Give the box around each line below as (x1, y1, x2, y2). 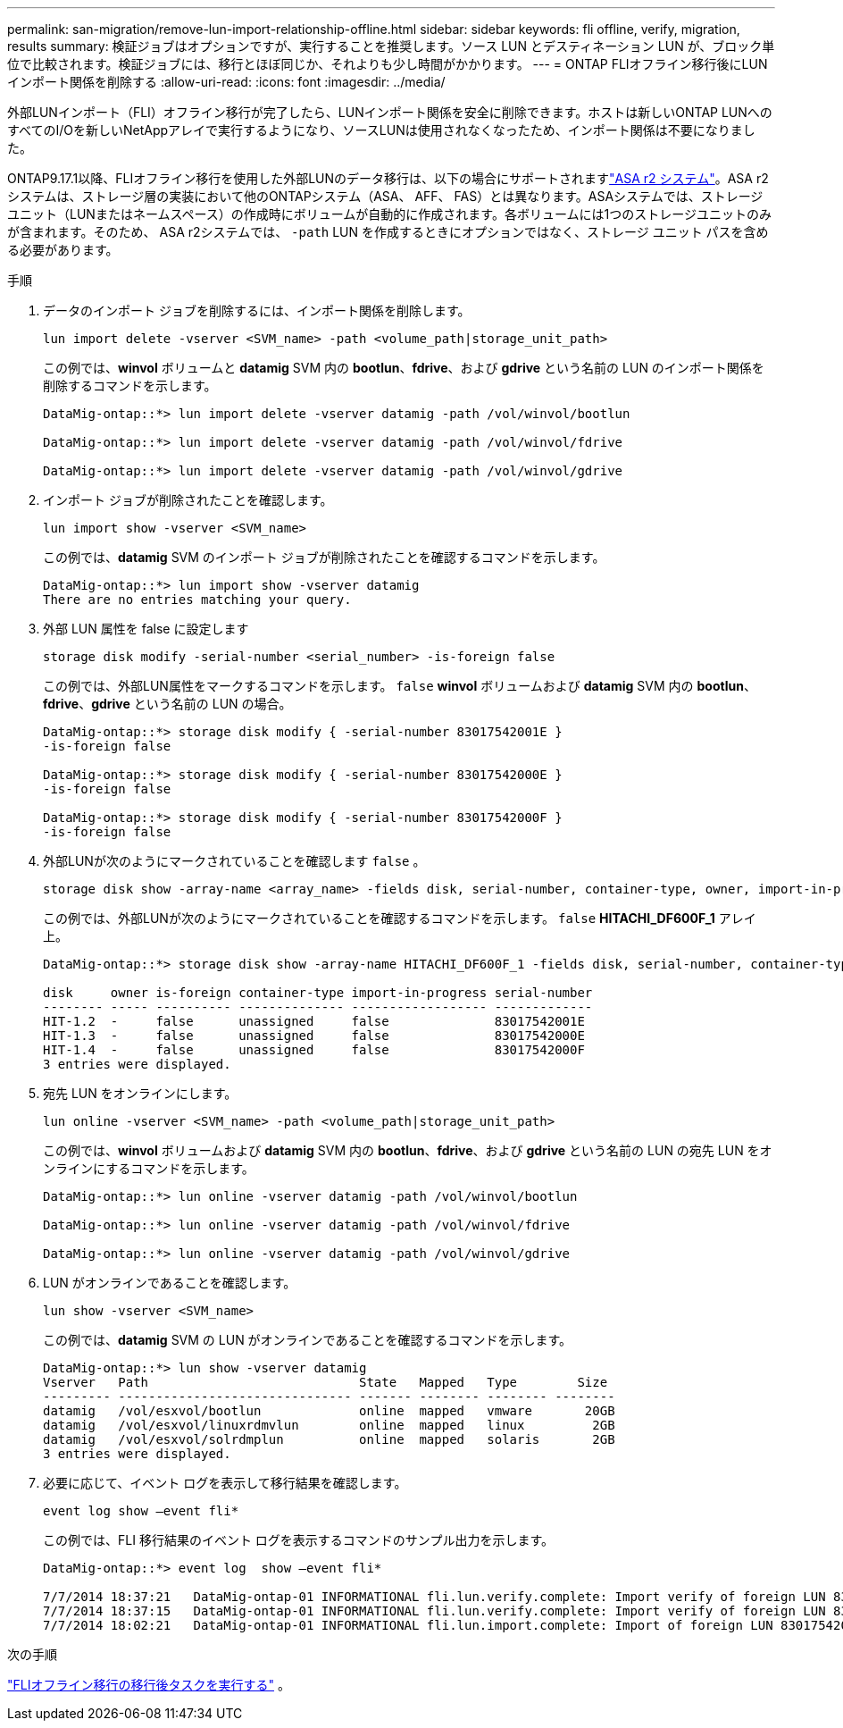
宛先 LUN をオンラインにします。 (43, 1086, 238, 1101)
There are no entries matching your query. (43, 592, 352, 607)
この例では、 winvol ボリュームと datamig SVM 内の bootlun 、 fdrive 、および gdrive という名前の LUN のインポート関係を (43, 360, 764, 375)
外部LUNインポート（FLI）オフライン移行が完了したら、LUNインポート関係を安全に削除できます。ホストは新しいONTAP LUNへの (7, 105, 772, 120)
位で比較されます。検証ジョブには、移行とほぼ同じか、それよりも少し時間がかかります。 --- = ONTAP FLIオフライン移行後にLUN (7, 56, 768, 71)
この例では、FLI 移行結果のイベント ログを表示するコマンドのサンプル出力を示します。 (43, 1532, 554, 1548)
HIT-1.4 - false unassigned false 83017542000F (43, 1043, 585, 1057)
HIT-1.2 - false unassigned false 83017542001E (43, 1014, 585, 1028)
